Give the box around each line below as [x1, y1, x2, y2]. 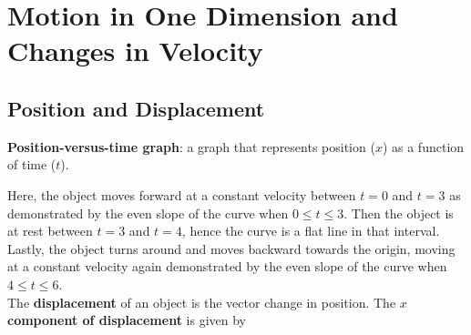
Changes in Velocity [7, 32, 263, 69]
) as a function [382, 137, 465, 156]
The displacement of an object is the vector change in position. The [7, 292, 396, 311]
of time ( [7, 155, 56, 174]
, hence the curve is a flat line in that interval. [181, 221, 440, 240]
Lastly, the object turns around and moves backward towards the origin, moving [7, 239, 456, 258]
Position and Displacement [7, 94, 265, 122]
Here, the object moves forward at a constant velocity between [7, 185, 356, 204]
